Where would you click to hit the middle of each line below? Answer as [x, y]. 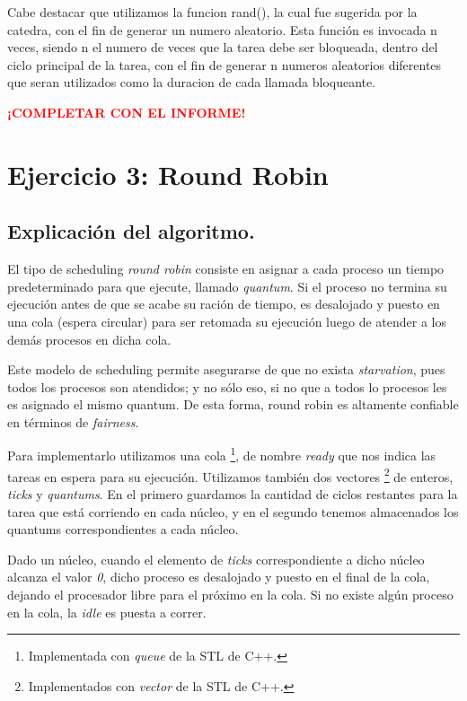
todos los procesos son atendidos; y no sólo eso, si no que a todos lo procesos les [227, 386]
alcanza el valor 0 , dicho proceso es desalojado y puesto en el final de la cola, [219, 577]
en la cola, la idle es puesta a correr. [107, 612]
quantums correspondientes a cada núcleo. [123, 529]
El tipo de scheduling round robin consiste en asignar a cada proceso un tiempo [226, 269]
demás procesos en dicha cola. [89, 339]
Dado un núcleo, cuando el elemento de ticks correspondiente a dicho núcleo [216, 559]
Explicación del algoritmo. [131, 231]
